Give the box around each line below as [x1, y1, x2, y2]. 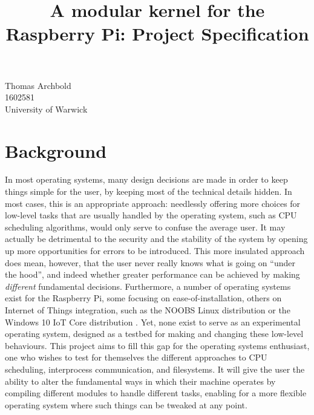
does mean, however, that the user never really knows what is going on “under [5, 256, 295, 269]
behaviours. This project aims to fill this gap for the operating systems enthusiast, [5, 339, 310, 351]
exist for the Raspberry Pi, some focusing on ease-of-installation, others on [5, 292, 282, 304]
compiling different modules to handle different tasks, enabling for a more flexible [5, 387, 307, 399]
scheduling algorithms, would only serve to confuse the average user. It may [5, 220, 286, 233]
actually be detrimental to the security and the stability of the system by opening [5, 232, 308, 245]
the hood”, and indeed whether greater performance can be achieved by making [5, 268, 300, 281]
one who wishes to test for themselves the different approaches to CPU [5, 351, 267, 364]
